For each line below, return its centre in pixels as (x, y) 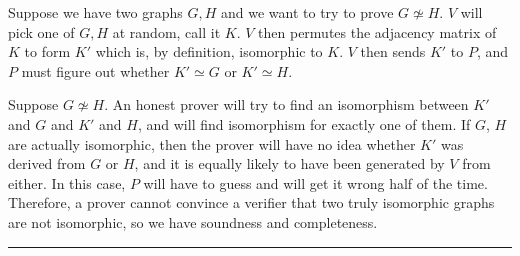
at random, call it (166, 31)
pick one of (41, 31)
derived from (47, 163)
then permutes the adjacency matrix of (377, 31)
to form (47, 51)
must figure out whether (95, 70)
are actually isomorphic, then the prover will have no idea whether (212, 143)
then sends (393, 51)
